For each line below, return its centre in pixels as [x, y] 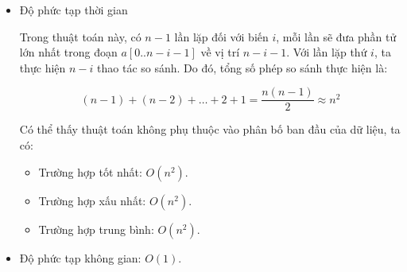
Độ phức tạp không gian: [80, 257]
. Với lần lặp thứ [327, 52]
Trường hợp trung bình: [96, 229]
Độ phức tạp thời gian [74, 10]
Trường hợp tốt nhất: [90, 171]
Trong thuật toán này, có [80, 36]
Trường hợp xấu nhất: [92, 200]
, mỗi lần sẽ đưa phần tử [336, 36]
